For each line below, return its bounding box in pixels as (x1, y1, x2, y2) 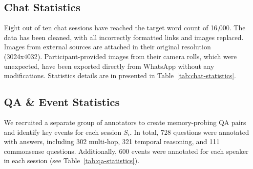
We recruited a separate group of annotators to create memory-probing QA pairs (4, 117, 246, 127)
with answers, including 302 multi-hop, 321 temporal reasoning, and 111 (4, 136, 220, 147)
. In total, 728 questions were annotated (129, 127, 249, 137)
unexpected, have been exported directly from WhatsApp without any (4, 61, 214, 71)
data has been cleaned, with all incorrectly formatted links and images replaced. (4, 32, 244, 42)
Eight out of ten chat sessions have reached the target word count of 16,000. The (4, 22, 246, 33)
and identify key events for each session (4, 127, 122, 137)
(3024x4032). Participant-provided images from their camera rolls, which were (4, 51, 237, 61)
